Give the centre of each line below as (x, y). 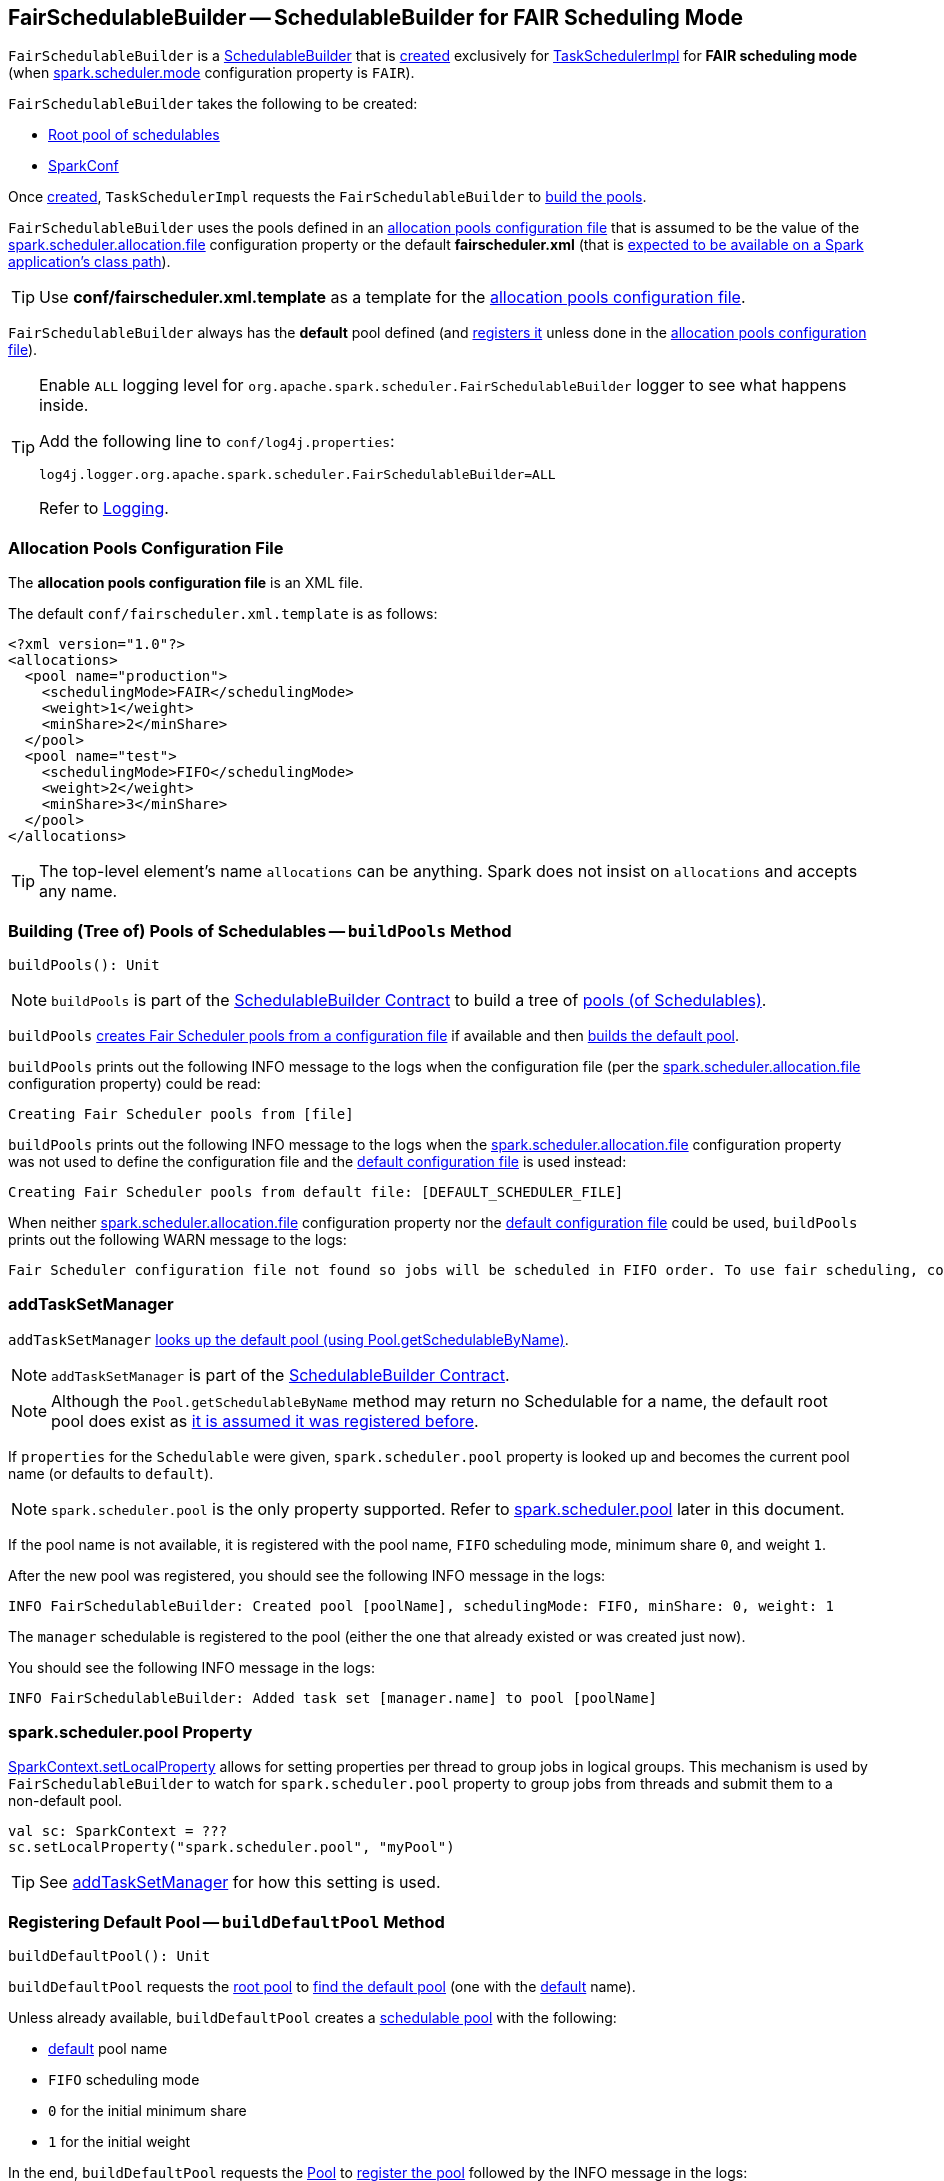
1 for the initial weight (119, 2142)
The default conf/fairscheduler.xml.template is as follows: (223, 614)
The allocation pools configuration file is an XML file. (186, 583)
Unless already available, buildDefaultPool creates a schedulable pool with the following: (312, 2018)
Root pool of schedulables (134, 135)
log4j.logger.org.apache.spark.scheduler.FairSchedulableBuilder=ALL (297, 475)
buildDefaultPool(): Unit (109, 1956)
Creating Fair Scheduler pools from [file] (181, 1113)
